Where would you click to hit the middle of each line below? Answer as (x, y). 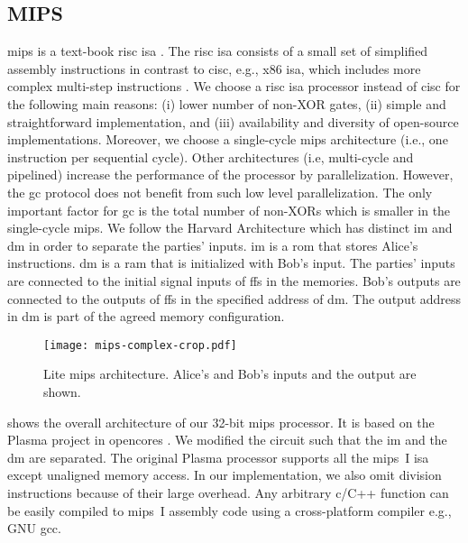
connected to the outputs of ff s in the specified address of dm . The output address (234, 298)
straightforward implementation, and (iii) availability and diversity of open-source (233, 121)
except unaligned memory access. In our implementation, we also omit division (225, 475)
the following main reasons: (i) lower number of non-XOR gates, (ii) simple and (227, 103)
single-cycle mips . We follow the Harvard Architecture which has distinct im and (230, 228)
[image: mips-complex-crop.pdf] (140, 345)
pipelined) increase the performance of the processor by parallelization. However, (230, 175)
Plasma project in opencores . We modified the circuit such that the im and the (227, 440)
